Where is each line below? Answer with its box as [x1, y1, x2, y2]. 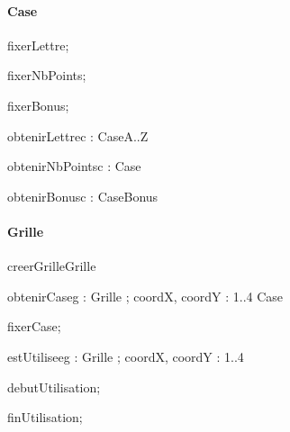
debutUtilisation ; [7, 377, 101, 396]
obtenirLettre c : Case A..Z [7, 126, 149, 145]
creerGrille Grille [7, 256, 96, 275]
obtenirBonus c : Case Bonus [7, 186, 159, 205]
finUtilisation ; [7, 408, 83, 427]
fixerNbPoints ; [7, 66, 86, 85]
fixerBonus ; [7, 95, 69, 114]
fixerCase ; [7, 317, 61, 336]
